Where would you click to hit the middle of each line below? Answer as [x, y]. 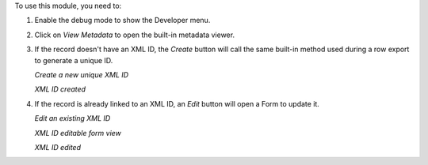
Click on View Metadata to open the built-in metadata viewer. [135, 35]
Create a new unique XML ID [82, 74]
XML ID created [60, 89]
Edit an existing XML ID [73, 118]
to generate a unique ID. [74, 60]
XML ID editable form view [78, 133]
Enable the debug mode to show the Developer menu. [122, 21]
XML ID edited [57, 147]
